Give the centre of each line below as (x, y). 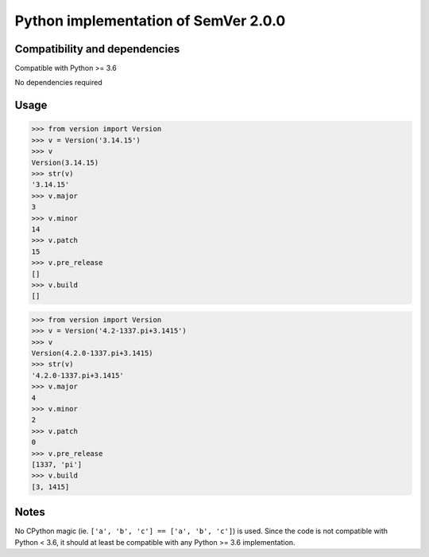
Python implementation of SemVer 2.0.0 (150, 21)
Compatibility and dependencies (97, 49)
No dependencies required (58, 83)
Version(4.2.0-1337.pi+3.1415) (93, 353)
